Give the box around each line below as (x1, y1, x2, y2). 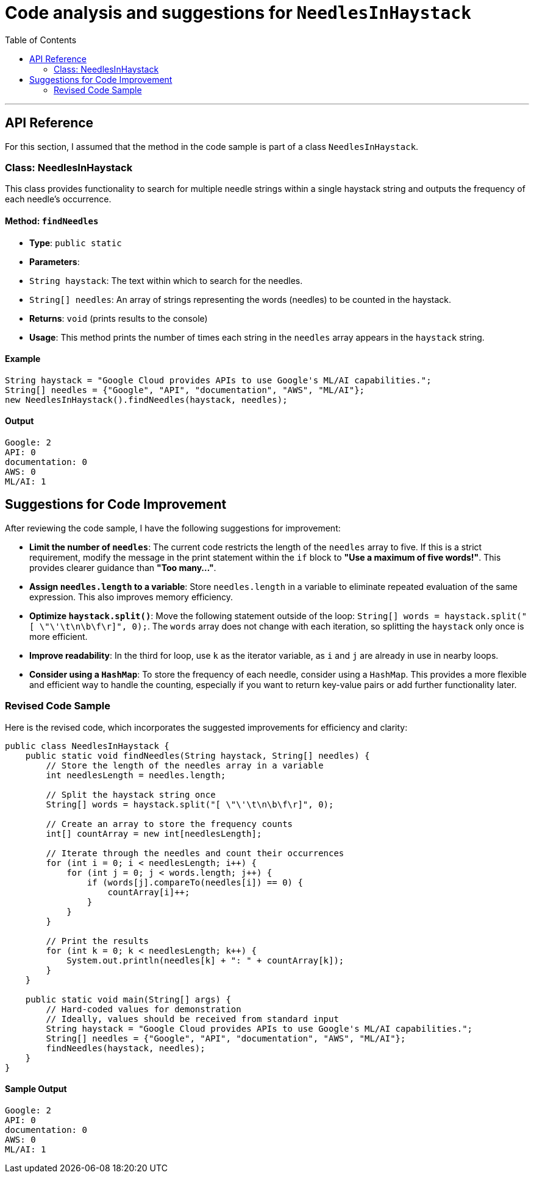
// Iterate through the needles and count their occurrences (46, 848, 344, 858)
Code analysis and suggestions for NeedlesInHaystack (5, 2, 472, 23)
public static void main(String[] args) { (25, 994, 231, 1004)
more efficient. (29, 631, 88, 642)
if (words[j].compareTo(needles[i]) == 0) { (87, 877, 303, 887)
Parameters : (29, 256, 80, 267)
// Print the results (46, 935, 149, 946)
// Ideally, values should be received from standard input (46, 1013, 339, 1024)
